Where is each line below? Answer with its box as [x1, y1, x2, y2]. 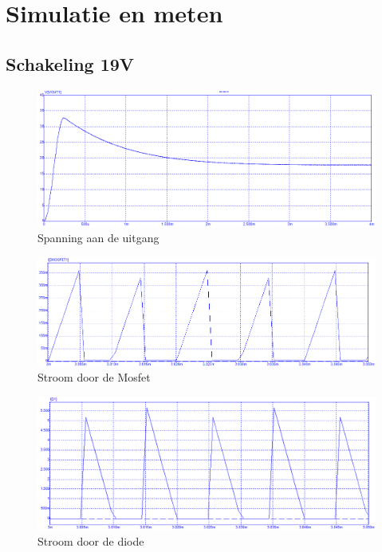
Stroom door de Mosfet [37, 369, 151, 386]
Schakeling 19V [6, 51, 135, 76]
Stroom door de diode [37, 533, 144, 549]
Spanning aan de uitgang [37, 229, 159, 246]
